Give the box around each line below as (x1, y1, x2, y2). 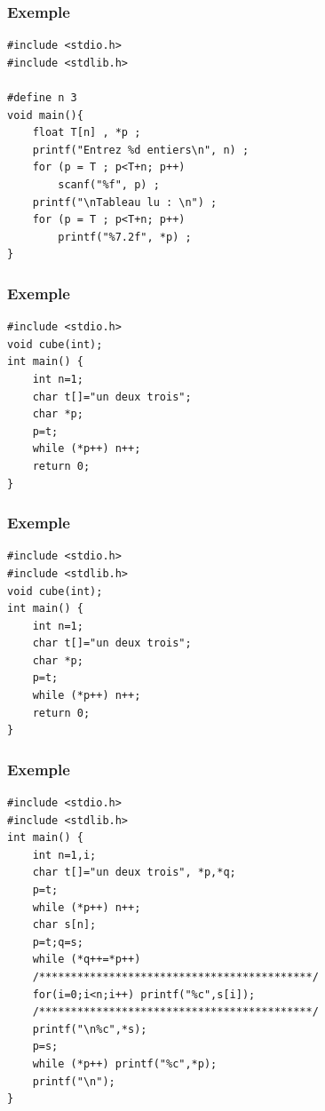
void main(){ (7, 108, 83, 122)
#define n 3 (7, 91, 77, 104)
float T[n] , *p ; (32, 126, 141, 139)
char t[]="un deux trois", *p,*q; (32, 866, 236, 879)
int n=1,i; (32, 848, 97, 861)
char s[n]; (32, 918, 97, 932)
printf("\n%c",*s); (32, 1022, 147, 1036)
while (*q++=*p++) (32, 953, 141, 966)
